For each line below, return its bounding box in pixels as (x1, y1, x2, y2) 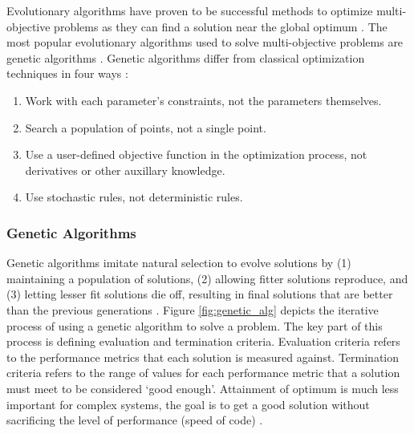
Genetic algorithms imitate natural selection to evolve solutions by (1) (6, 254, 351, 271)
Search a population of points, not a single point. (25, 119, 266, 136)
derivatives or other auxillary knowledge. (25, 161, 225, 178)
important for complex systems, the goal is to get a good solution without (6, 395, 370, 412)
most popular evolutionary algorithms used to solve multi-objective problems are (6, 34, 404, 51)
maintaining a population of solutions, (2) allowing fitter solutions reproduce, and (6, 270, 408, 286)
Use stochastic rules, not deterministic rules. (25, 189, 243, 205)
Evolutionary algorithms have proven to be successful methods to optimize (6, 2, 373, 18)
